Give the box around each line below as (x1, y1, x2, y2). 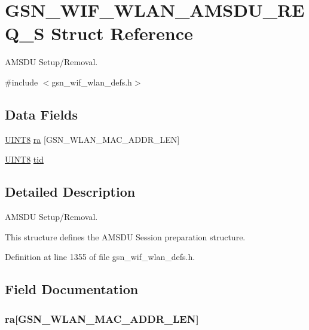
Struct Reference (51, 21, 193, 45)
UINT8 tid (5, 153, 44, 166)
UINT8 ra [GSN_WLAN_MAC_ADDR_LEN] (5, 133, 180, 145)
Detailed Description (5, 182, 136, 201)
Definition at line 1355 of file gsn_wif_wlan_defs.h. (5, 250, 195, 263)
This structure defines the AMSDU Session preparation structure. (5, 230, 246, 243)
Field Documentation (5, 280, 139, 298)
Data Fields (5, 105, 78, 123)
